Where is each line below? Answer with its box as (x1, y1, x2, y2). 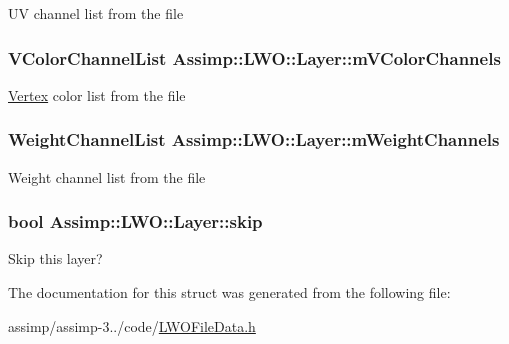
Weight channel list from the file (8, 166, 206, 187)
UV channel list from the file (8, 3, 184, 23)
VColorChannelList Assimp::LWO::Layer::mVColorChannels (8, 45, 501, 70)
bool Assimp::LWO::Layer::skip (8, 209, 263, 234)
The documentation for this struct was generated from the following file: (8, 282, 451, 303)
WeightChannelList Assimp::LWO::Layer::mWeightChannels (8, 127, 500, 152)
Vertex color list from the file (8, 84, 186, 105)
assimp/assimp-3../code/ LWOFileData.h (8, 315, 256, 336)
